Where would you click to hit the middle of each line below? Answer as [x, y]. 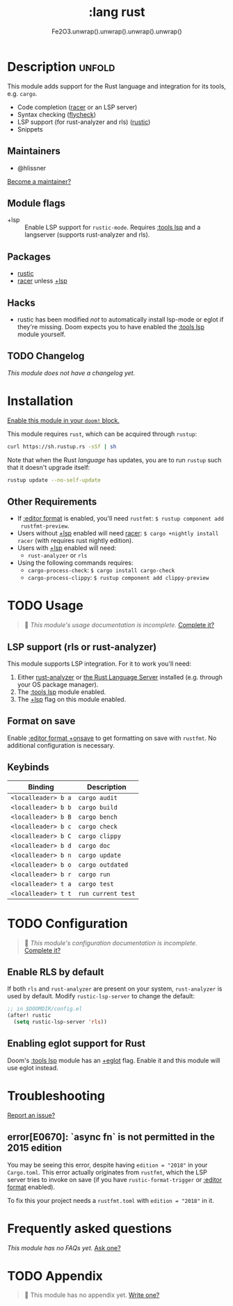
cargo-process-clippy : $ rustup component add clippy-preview [118, 578]
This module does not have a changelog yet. [71, 372]
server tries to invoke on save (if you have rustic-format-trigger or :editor [115, 1179]
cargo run [94, 874]
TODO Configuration [67, 923]
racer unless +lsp [42, 281]
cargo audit [98, 797]
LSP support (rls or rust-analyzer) [82, 647]
